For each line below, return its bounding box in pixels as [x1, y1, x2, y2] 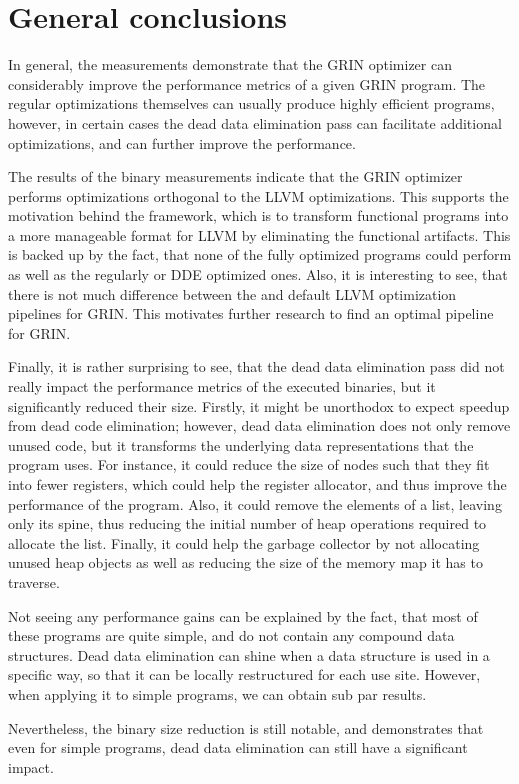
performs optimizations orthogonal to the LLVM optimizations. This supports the [8, 185, 509, 206]
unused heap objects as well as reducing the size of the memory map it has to [8, 552, 483, 573]
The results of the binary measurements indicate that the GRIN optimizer [8, 166, 463, 187]
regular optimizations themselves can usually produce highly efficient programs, [8, 93, 495, 114]
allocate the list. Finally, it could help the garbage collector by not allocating [8, 532, 480, 553]
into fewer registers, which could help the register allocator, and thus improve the [8, 474, 507, 494]
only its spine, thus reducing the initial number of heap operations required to [8, 513, 487, 534]
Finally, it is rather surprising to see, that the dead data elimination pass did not [8, 356, 505, 377]
